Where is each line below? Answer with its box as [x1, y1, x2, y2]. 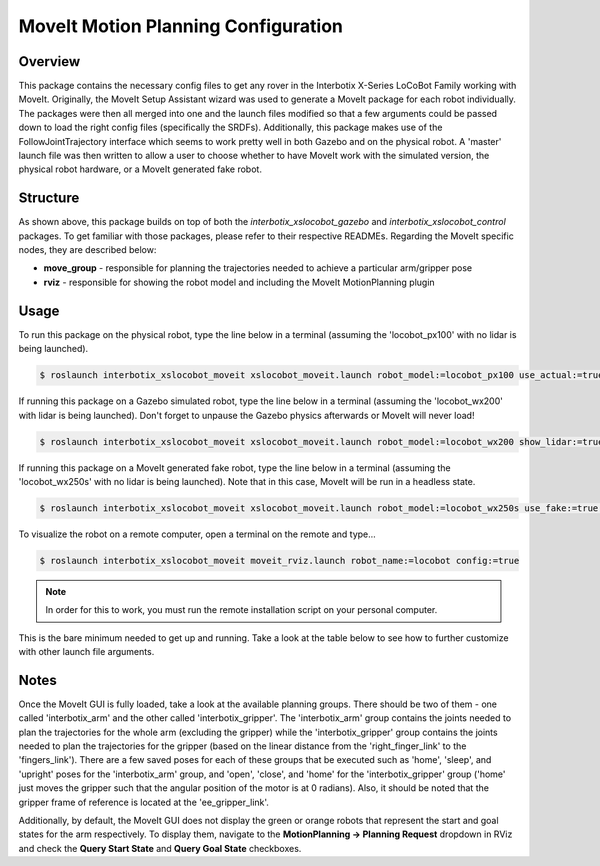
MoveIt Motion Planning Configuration [18, 15, 344, 37]
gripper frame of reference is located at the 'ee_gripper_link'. [18, 796, 270, 808]
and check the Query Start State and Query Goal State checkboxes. [18, 842, 302, 854]
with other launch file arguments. [18, 646, 155, 657]
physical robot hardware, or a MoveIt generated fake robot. [18, 163, 262, 175]
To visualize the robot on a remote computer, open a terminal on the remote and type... [18, 528, 377, 540]
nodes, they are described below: [18, 244, 157, 256]
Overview [18, 53, 81, 70]
